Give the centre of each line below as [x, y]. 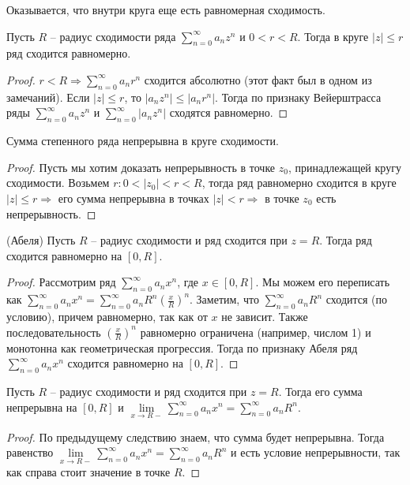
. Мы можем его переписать [323, 282]
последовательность [54, 332]
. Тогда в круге [333, 36]
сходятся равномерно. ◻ [229, 112]
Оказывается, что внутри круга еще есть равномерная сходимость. [166, 9]
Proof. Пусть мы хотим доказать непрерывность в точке [141, 167]
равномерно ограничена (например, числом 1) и [256, 332]
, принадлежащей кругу [344, 167]
